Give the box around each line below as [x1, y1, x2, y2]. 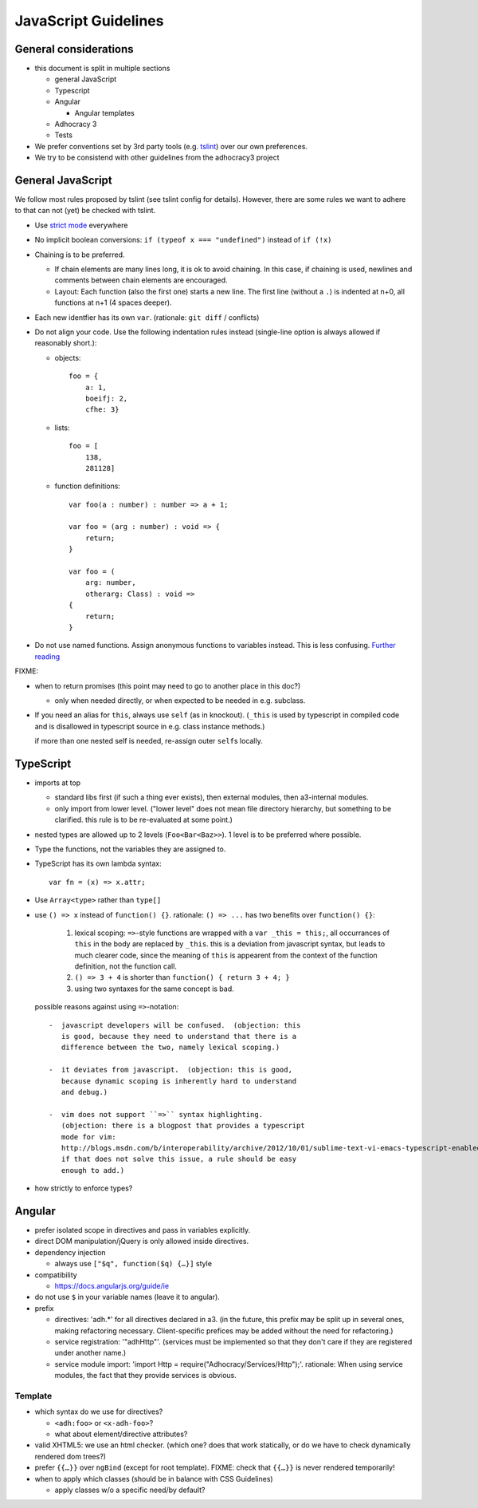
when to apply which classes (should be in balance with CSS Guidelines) [34, 1474, 274, 1483]
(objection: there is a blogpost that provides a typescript [61, 1121, 306, 1131]
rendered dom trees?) [34, 1451, 107, 1461]
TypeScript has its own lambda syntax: [34, 859, 163, 869]
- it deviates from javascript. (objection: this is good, [49, 1065, 292, 1075]
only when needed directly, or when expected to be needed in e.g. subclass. [54, 695, 306, 705]
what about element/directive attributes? [54, 1429, 188, 1439]
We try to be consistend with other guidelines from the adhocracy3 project [34, 152, 280, 163]
